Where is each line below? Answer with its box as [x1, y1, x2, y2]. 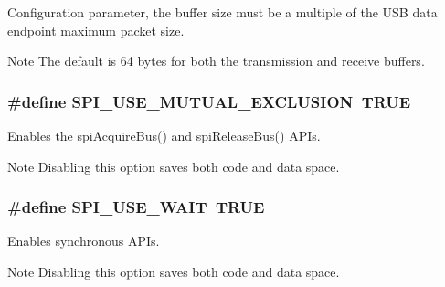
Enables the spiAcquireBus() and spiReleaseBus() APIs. [7, 126, 321, 144]
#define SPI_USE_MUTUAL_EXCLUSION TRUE [7, 90, 411, 112]
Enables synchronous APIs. [7, 231, 160, 250]
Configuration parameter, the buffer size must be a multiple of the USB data [7, 3, 438, 21]
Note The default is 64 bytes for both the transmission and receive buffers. [7, 51, 425, 70]
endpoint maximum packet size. [7, 20, 185, 39]
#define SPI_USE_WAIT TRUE [7, 196, 265, 218]
